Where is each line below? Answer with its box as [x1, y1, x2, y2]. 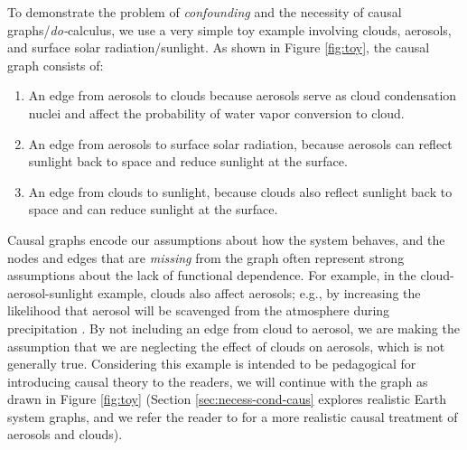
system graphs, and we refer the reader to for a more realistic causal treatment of [7, 407, 458, 426]
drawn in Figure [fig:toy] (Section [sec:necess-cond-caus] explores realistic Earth [7, 389, 447, 408]
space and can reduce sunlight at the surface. [28, 200, 278, 219]
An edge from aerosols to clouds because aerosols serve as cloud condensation [28, 86, 457, 105]
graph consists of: [7, 55, 104, 74]
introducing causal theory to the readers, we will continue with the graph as [7, 371, 428, 390]
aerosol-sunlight [7, 283, 94, 302]
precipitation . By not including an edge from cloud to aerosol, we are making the [7, 318, 460, 337]
